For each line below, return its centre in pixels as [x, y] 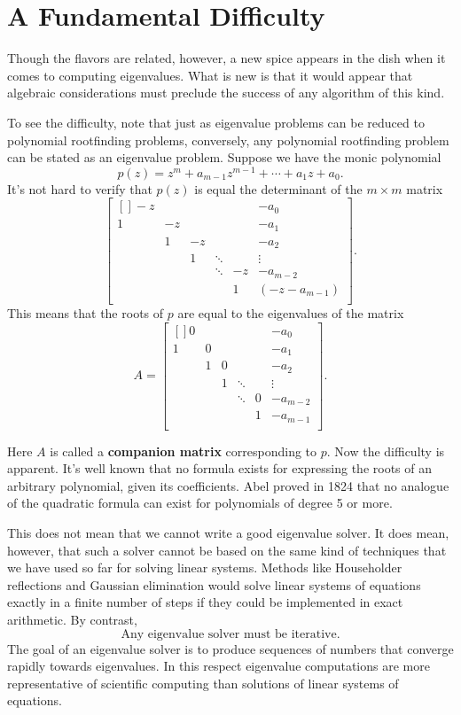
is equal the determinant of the [278, 188]
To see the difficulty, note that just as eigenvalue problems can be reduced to [216, 122]
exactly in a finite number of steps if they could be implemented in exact [205, 602]
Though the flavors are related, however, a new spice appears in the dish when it [227, 58]
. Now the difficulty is [386, 451]
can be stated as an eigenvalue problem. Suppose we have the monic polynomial [224, 157]
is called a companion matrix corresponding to [184, 451]
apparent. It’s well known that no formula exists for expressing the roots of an [219, 468]
